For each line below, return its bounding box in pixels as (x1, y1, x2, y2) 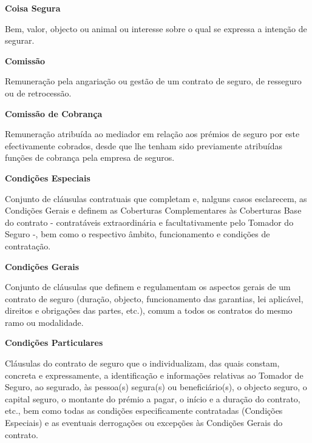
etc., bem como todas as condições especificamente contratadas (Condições (5, 404, 283, 417)
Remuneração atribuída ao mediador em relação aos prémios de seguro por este (5, 127, 300, 140)
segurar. (5, 34, 35, 47)
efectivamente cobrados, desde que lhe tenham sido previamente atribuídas (5, 139, 282, 152)
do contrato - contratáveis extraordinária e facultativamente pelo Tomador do (5, 215, 294, 228)
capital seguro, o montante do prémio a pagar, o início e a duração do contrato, (5, 392, 300, 405)
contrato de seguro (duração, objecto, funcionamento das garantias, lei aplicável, (5, 292, 304, 305)
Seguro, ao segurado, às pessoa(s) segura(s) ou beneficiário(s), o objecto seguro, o (5, 380, 307, 393)
